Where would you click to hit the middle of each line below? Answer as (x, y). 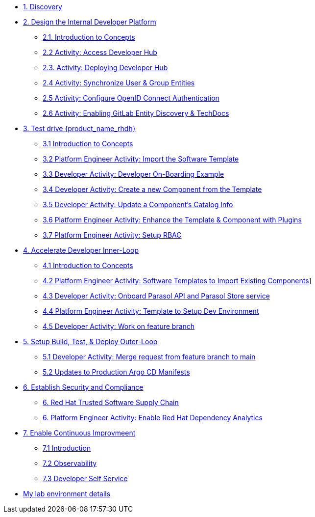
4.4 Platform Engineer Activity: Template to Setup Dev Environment (151, 311)
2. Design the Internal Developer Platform (90, 22)
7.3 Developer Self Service (85, 478)
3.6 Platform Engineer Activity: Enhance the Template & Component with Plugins (172, 220)
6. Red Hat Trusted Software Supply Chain (111, 402)
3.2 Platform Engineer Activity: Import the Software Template (141, 159)
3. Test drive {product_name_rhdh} (79, 128)
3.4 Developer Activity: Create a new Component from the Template (152, 189)
